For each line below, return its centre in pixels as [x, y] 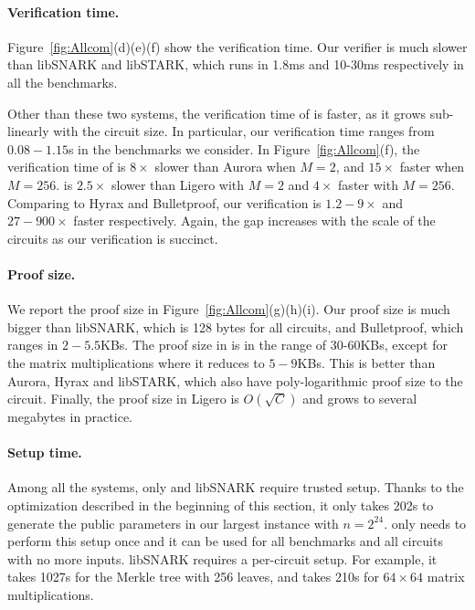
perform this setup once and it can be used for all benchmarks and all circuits [225, 541]
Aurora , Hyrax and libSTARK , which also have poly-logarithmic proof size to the [235, 380]
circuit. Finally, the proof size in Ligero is [123, 399]
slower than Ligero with [178, 184]
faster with [368, 184]
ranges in [33, 345]
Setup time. [45, 452]
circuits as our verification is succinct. [113, 238]
